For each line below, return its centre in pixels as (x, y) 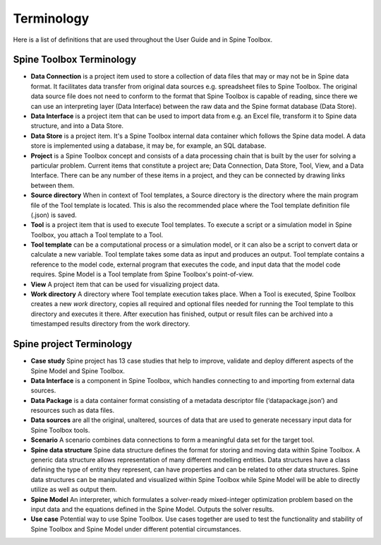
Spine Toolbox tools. (60, 430)
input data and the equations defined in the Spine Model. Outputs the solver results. (152, 509)
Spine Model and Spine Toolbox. (78, 370)
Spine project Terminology (73, 344)
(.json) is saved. (54, 215)
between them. (53, 185)
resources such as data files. (73, 411)
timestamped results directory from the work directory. (110, 324)
